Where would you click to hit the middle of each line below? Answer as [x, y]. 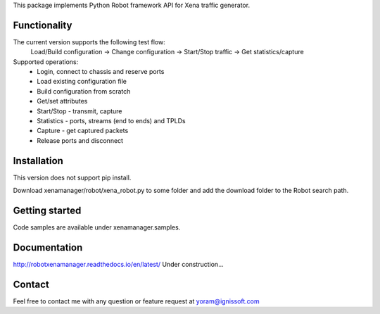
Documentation [48, 247]
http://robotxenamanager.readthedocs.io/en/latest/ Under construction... [119, 264]
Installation [38, 161]
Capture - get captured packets [83, 131]
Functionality [43, 25]
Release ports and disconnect [80, 140]
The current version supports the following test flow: [89, 42]
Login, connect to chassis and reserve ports [101, 72]
